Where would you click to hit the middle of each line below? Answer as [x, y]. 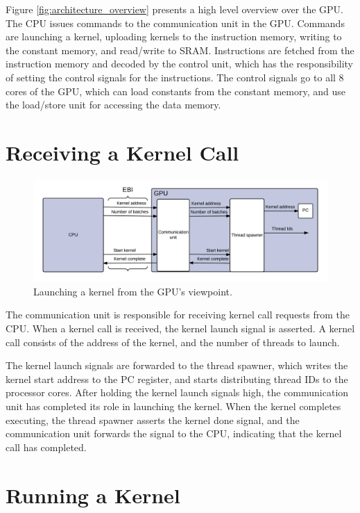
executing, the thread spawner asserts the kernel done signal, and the [153, 420]
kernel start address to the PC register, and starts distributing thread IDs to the [177, 378]
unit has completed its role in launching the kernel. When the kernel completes [173, 406]
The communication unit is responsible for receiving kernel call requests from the [178, 315]
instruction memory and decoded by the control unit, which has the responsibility [180, 64]
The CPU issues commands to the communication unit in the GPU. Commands [175, 23]
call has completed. [46, 447]
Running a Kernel [93, 495]
